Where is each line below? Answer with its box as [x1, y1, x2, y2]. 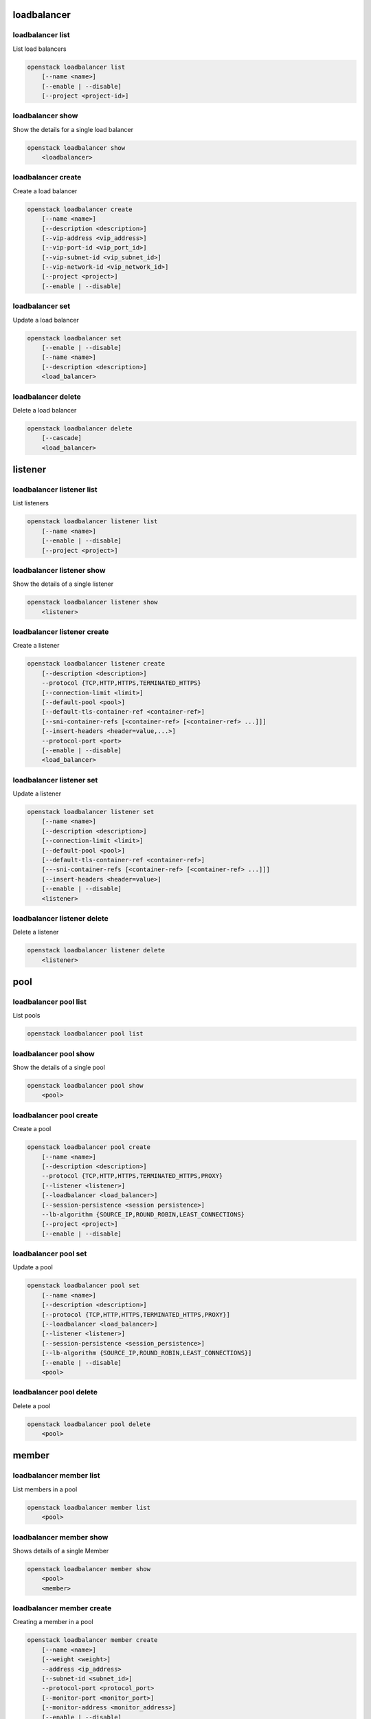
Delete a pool [12, 1401, 51, 1410]
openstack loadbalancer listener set [27, 808, 155, 816]
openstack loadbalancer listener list [27, 518, 158, 525]
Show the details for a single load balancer [12, 125, 134, 133]
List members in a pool [12, 1485, 78, 1493]
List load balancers [12, 45, 67, 53]
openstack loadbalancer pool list [27, 1030, 144, 1038]
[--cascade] [41, 434, 82, 442]
